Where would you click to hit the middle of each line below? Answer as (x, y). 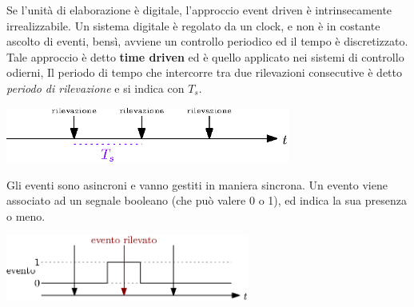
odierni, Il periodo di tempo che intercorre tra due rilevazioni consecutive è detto (205, 72)
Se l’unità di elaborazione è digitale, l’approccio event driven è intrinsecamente (199, 10)
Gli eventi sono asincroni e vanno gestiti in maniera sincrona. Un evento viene (197, 184)
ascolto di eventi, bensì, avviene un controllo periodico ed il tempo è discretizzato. (207, 41)
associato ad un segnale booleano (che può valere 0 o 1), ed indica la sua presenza (207, 200)
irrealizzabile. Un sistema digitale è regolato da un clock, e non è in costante (193, 25)
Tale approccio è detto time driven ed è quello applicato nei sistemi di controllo (205, 56)
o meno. (26, 215)
